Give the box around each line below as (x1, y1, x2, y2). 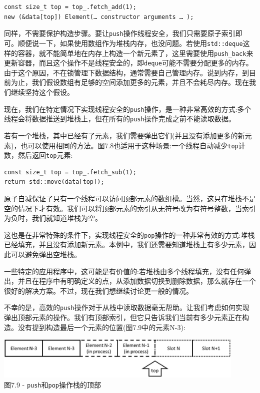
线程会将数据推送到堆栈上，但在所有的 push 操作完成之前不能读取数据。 (4, 113, 235, 124)
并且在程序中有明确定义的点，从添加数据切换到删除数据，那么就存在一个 (17, 276, 256, 286)
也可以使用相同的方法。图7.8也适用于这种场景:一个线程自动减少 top (20, 140, 238, 150)
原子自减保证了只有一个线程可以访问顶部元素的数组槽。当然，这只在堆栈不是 (4, 193, 256, 203)
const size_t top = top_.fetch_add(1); (4, 3, 136, 10)
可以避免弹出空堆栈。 (10, 249, 81, 260)
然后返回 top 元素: (17, 150, 73, 160)
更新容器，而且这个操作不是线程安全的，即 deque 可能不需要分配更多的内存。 (4, 57, 253, 68)
